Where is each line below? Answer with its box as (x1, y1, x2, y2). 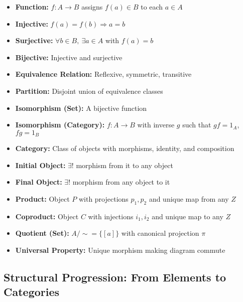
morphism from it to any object (76, 160, 173, 170)
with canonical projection (121, 228, 199, 238)
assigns (81, 2, 103, 12)
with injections (88, 211, 134, 221)
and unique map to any (152, 211, 223, 221)
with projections (78, 193, 129, 204)
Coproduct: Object (15, 211, 79, 221)
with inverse (137, 119, 175, 130)
